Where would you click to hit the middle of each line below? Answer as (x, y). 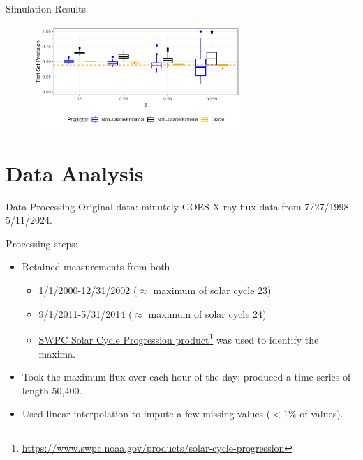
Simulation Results (46, 8)
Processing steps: (42, 243)
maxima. (57, 353)
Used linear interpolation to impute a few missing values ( (146, 414)
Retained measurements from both (96, 267)
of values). (321, 414)
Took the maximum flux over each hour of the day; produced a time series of (186, 377)
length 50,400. (52, 390)
